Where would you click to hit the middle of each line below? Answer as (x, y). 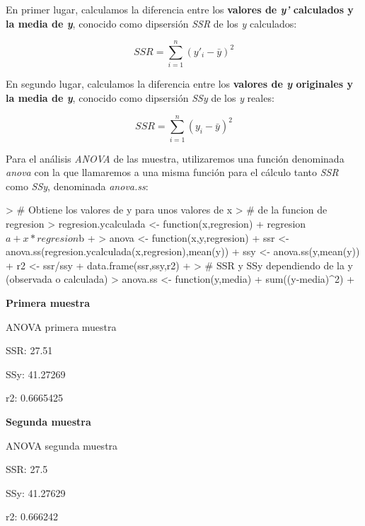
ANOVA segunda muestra (62, 445)
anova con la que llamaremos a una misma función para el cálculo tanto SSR (172, 172)
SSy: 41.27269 (36, 374)
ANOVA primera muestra (61, 326)
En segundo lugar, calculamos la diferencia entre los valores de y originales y (179, 84)
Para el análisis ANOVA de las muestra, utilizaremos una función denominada (175, 158)
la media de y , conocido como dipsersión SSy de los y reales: (140, 97)
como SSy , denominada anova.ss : (77, 186)
